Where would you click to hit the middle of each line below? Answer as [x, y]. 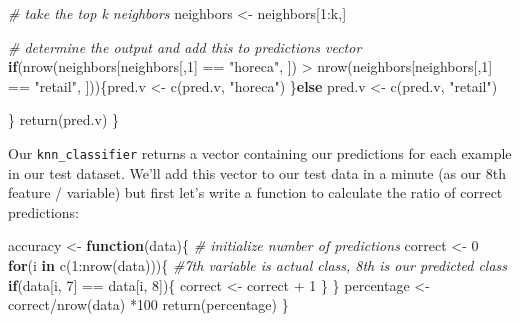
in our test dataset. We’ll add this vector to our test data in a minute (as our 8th [257, 172]
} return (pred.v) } [64, 119]
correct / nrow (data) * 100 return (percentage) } [148, 304]
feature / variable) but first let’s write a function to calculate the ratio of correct [255, 192]
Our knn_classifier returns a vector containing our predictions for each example [260, 152]
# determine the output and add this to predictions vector [185, 46]
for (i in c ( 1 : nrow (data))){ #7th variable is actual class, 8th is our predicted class [258, 265]
